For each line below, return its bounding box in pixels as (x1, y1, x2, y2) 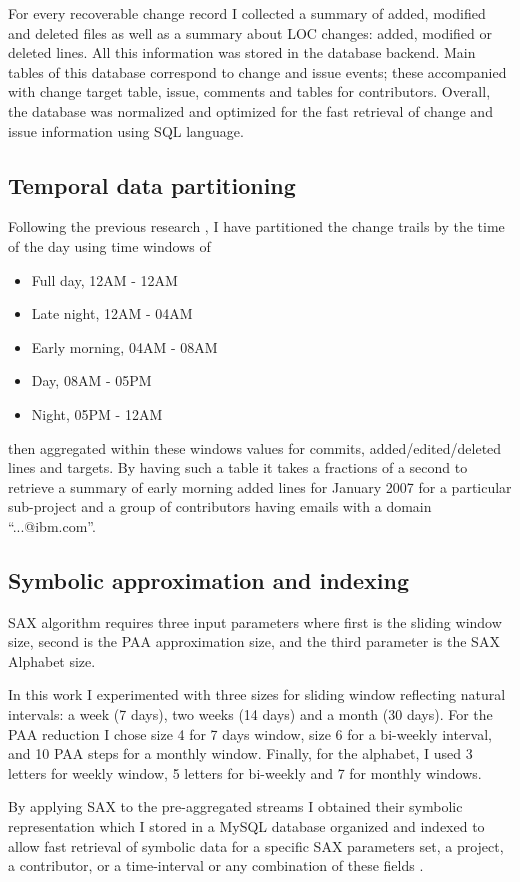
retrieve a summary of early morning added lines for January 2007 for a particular (8, 476, 512, 497)
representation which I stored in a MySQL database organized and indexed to (8, 816, 485, 837)
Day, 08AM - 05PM (31, 370, 152, 391)
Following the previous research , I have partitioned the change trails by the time (8, 216, 505, 237)
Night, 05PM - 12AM (31, 403, 163, 424)
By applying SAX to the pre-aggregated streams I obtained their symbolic (8, 796, 463, 817)
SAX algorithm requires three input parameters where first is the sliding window (8, 611, 502, 632)
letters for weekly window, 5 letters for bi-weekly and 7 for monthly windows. (8, 762, 482, 783)
